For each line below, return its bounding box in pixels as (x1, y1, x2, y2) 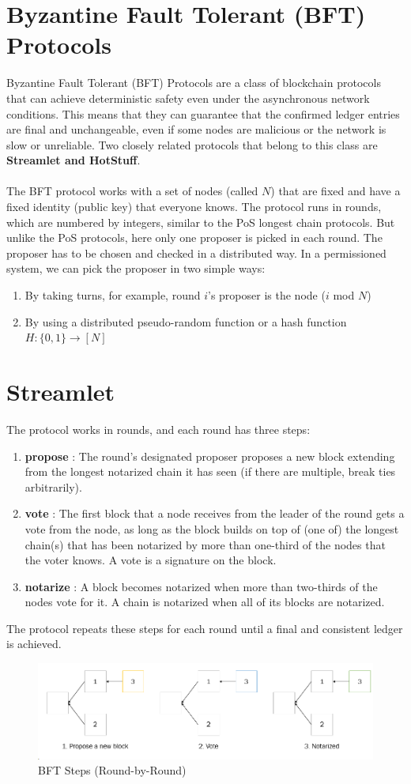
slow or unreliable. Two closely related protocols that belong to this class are (6, 136, 378, 153)
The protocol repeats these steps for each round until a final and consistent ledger (6, 620, 403, 636)
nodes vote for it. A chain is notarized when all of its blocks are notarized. (25, 594, 385, 610)
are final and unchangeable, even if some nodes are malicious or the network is (6, 121, 386, 138)
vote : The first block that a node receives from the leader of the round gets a (25, 505, 405, 522)
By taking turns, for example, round (25, 287, 201, 303)
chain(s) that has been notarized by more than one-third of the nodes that (25, 536, 386, 552)
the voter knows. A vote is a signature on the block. (25, 552, 277, 568)
